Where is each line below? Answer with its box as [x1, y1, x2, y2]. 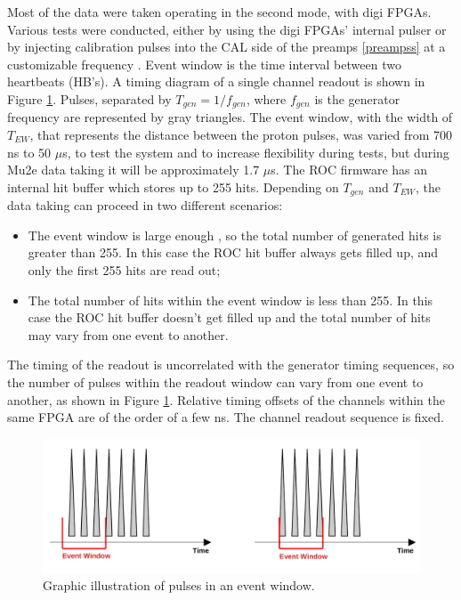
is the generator [314, 89, 400, 108]
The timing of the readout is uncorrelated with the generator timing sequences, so [7, 355, 455, 374]
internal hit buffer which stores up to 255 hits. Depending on [7, 177, 339, 196]
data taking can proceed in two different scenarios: [7, 196, 283, 215]
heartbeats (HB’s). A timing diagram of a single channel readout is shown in [7, 72, 425, 91]
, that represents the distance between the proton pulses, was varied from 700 [29, 126, 453, 144]
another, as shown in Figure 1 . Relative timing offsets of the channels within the [7, 390, 446, 409]
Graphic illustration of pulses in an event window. [43, 576, 315, 595]
